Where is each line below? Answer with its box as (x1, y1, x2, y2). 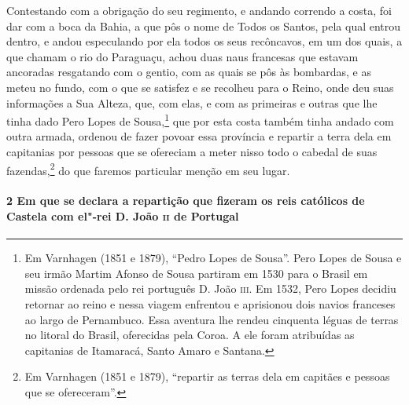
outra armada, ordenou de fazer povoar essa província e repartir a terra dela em (6, 128, 392, 144)
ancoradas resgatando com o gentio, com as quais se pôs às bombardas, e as (6, 64, 371, 80)
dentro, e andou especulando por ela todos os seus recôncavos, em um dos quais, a (6, 33, 403, 49)
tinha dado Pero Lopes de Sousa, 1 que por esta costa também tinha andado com (6, 111, 394, 129)
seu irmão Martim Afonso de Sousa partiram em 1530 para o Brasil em (24, 265, 368, 281)
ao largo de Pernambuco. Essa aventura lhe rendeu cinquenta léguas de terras (24, 311, 399, 327)
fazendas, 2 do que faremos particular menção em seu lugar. (6, 159, 290, 178)
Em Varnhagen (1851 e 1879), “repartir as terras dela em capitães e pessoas (24, 368, 390, 385)
